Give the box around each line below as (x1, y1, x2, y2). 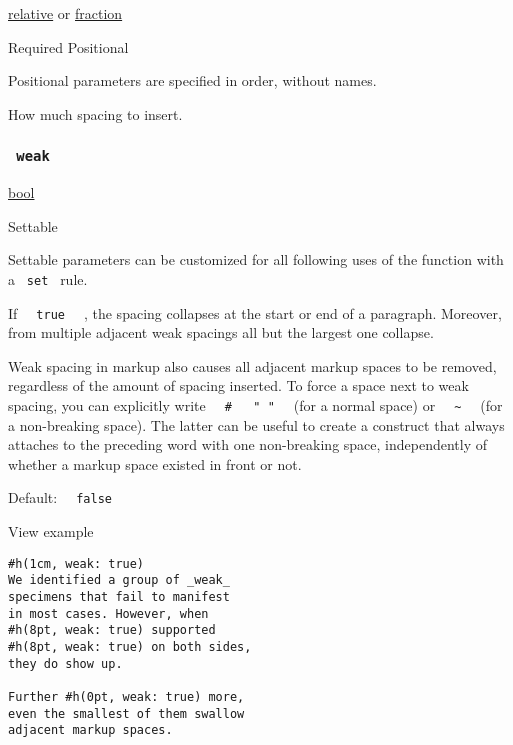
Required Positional (8, 36, 129, 57)
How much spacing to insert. (8, 103, 183, 124)
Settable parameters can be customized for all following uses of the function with (8, 249, 504, 270)
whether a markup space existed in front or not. (8, 453, 302, 474)
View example (8, 521, 94, 542)
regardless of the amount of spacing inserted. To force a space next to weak (8, 375, 469, 396)
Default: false (8, 487, 112, 508)
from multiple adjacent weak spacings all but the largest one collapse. (8, 322, 434, 343)
